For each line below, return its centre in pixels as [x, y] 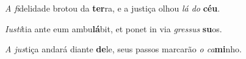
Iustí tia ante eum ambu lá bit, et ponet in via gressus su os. [114, 28]
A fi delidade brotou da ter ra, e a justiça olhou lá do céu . [113, 8]
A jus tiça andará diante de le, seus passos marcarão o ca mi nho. [123, 49]
